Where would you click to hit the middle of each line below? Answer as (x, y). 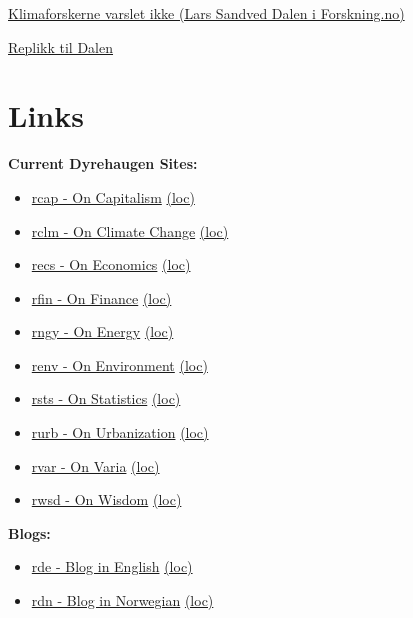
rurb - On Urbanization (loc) (120, 432)
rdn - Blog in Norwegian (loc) (122, 600)
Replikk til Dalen (61, 46)
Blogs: (29, 532)
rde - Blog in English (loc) (112, 566)
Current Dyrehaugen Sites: (103, 163)
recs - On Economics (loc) (111, 264)
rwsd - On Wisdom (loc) (106, 499)
